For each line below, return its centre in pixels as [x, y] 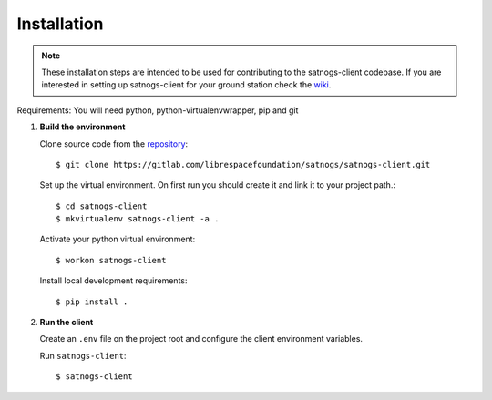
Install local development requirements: [113, 281]
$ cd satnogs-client [102, 206]
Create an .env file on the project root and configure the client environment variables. [201, 339]
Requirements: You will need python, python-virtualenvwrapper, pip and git [158, 110]
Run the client [67, 323]
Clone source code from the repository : [114, 144]
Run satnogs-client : [83, 355]
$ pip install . [92, 302]
